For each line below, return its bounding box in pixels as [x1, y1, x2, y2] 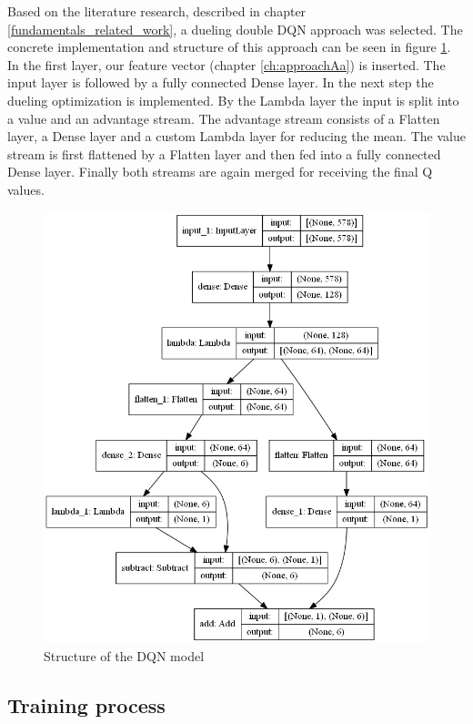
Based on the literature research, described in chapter [7, 2, 307, 20]
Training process [7, 690, 166, 719]
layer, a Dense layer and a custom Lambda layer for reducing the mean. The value [7, 127, 466, 146]
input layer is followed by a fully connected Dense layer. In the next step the [7, 73, 434, 92]
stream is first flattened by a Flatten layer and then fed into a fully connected [7, 144, 441, 163]
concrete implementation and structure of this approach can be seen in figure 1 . [7, 37, 451, 56]
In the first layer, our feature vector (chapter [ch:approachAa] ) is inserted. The [7, 55, 446, 74]
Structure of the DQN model [44, 646, 205, 665]
